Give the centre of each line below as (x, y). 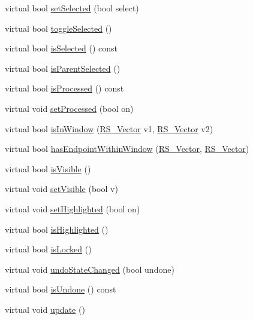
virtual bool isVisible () (48, 168)
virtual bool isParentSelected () (63, 68)
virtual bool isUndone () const (61, 289)
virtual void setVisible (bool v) (61, 189)
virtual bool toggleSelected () (58, 28)
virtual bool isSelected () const (61, 48)
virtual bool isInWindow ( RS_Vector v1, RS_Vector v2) (109, 128)
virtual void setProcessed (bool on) (69, 108)
